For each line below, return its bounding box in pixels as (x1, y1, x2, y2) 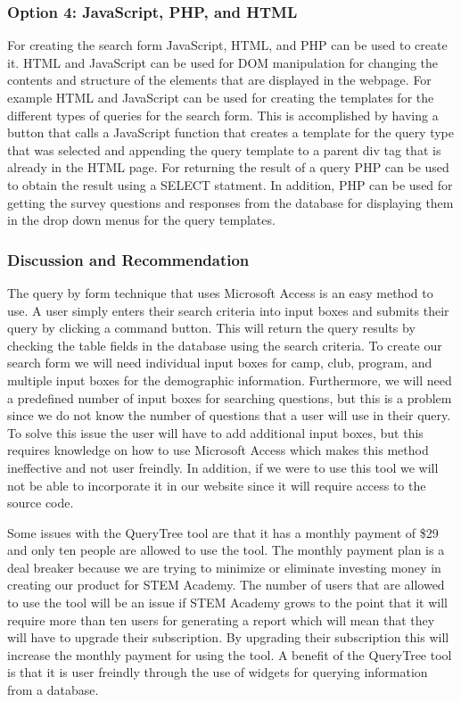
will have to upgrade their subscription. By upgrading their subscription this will (7, 628, 449, 647)
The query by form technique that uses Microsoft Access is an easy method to (7, 283, 433, 301)
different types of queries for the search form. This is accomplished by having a (7, 105, 439, 124)
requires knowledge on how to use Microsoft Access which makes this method (7, 441, 429, 459)
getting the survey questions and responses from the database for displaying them (7, 193, 454, 211)
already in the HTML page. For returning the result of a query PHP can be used (7, 158, 449, 177)
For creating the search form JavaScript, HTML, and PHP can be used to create (7, 36, 448, 54)
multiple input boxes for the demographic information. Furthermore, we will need (7, 370, 452, 389)
